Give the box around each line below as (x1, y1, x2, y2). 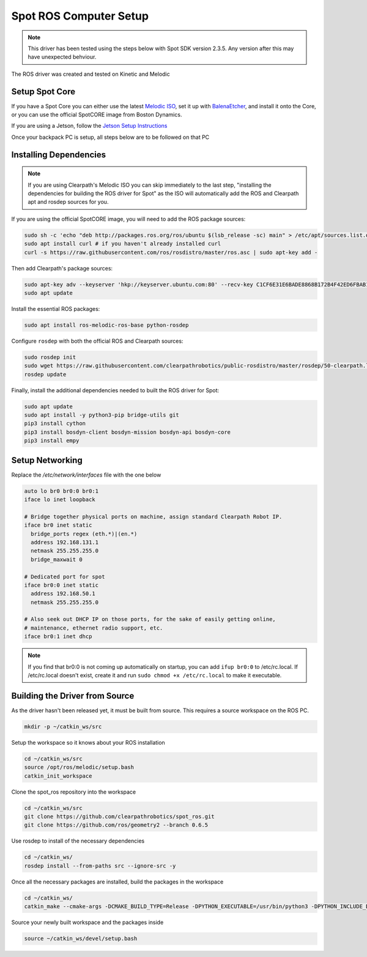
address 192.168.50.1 (31, 590, 96, 597)
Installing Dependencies (11, 149, 106, 160)
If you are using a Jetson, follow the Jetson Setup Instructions (11, 122, 168, 130)
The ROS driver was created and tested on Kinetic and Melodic (11, 70, 171, 78)
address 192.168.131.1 (31, 538, 99, 546)
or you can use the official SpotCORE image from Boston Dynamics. (11, 111, 182, 119)
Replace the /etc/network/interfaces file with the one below (11, 471, 161, 478)
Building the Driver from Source (11, 690, 135, 701)
